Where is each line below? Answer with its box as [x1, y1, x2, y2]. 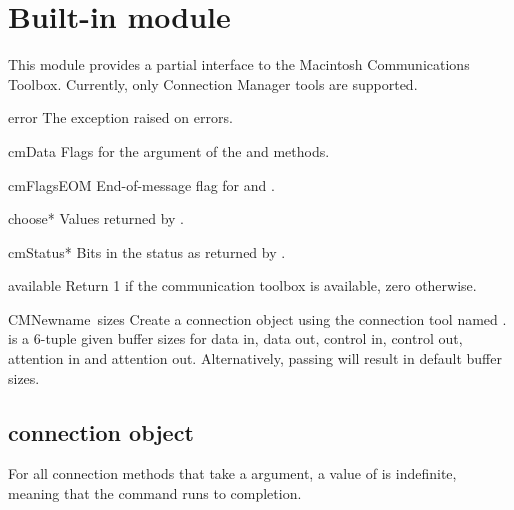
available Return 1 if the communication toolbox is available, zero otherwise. [8, 275, 477, 296]
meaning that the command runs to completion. [8, 483, 302, 504]
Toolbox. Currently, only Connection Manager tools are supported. [8, 73, 418, 94]
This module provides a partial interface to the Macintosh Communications [8, 54, 470, 75]
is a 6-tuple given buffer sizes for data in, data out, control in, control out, [8, 328, 463, 349]
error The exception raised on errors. [8, 107, 233, 128]
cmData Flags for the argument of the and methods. [8, 140, 330, 161]
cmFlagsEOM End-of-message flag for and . [8, 174, 275, 195]
